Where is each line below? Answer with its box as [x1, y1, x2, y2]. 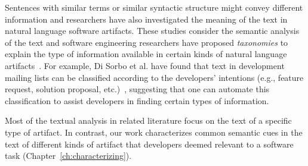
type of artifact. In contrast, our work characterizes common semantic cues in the [5, 126, 303, 138]
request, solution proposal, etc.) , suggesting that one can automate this [5, 83, 270, 95]
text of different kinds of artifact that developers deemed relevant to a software [5, 137, 294, 150]
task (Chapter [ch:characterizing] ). [5, 149, 132, 162]
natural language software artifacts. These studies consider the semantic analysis [5, 24, 300, 37]
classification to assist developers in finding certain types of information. [5, 94, 269, 107]
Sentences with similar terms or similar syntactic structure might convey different [5, 1, 303, 13]
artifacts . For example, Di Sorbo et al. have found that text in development [5, 59, 285, 71]
